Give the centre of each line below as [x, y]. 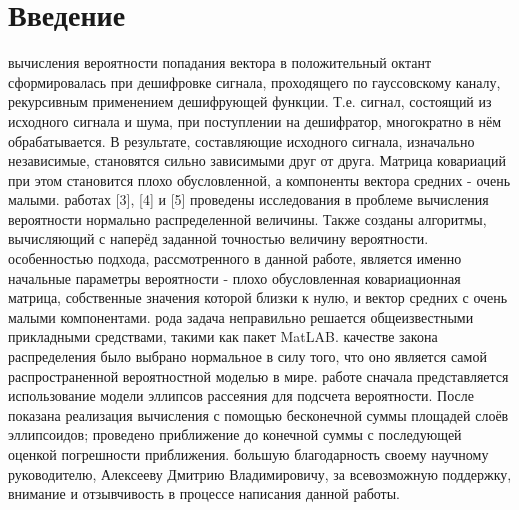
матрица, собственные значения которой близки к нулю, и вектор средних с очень [258, 297]
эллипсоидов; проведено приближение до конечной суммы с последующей [235, 434]
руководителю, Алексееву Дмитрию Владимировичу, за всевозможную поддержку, [260, 473]
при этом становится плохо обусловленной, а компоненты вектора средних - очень [259, 179]
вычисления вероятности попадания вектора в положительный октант [220, 62]
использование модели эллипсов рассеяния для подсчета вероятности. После [241, 395]
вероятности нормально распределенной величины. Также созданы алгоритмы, [247, 218]
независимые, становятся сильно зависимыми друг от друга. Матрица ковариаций [257, 160]
